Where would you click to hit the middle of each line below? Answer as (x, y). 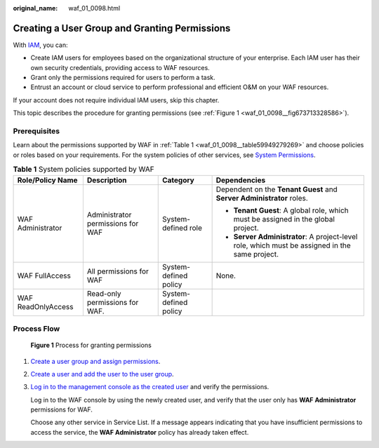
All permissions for (118, 271)
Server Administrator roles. (262, 198)
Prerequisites (36, 131)
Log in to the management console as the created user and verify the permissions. (150, 387)
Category (178, 180)
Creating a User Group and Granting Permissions (122, 28)
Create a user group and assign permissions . (95, 361)
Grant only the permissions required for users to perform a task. (123, 78)
